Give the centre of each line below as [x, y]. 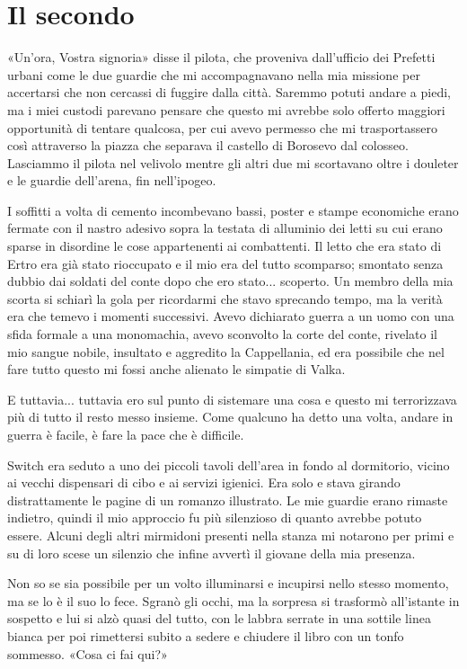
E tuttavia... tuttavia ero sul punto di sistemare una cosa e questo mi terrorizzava [232, 399]
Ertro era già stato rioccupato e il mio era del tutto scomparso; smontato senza [225, 263]
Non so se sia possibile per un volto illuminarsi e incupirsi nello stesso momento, [228, 583]
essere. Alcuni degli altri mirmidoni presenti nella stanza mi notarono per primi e [231, 535]
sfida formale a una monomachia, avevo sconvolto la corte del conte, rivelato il [222, 334]
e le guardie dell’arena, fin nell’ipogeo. [112, 180]
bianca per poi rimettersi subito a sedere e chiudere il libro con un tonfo [206, 635]
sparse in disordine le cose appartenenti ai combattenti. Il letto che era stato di [225, 246]
